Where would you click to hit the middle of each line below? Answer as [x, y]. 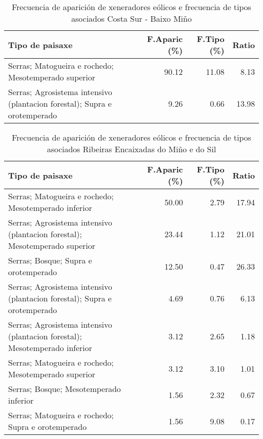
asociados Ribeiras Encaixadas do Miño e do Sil [131, 149]
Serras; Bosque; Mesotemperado [64, 389]
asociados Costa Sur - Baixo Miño [131, 18]
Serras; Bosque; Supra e [50, 260]
